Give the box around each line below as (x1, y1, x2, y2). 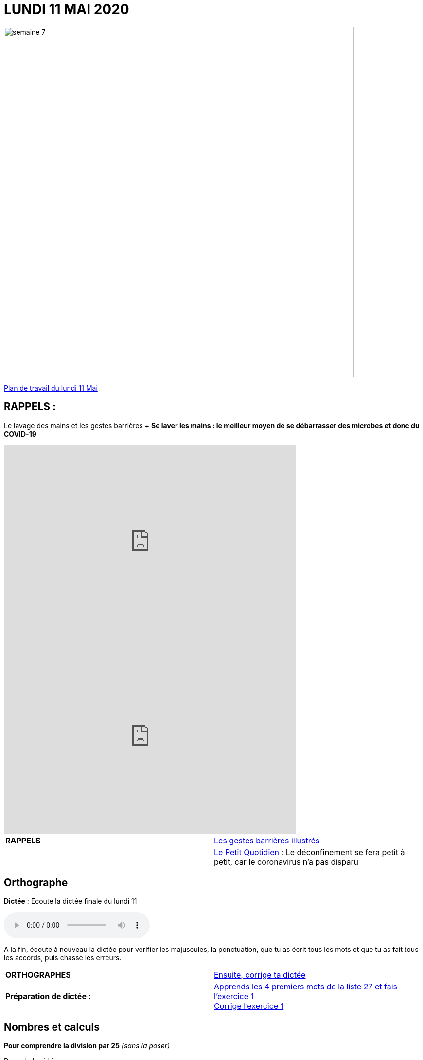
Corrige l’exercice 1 (214, 1001, 284, 1011)
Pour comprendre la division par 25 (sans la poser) (4, 1042, 170, 1050)
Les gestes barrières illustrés (214, 835, 320, 845)
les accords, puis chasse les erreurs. (4, 953, 122, 962)
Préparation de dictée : (5, 991, 91, 1002)
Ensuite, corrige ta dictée (214, 970, 306, 980)
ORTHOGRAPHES (5, 970, 71, 980)
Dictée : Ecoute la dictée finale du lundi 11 (4, 897, 137, 906)
